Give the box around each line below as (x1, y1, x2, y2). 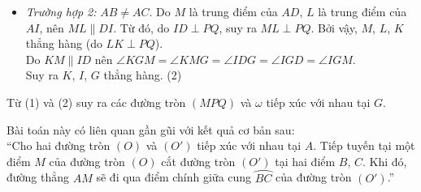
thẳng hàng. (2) (103, 66, 182, 83)
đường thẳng (7, 169, 70, 186)
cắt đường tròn (161, 152, 236, 169)
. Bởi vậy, (310, 19, 358, 36)
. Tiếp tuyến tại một (313, 137, 415, 154)
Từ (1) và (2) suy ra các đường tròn (7, 93, 186, 110)
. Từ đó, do (113, 19, 170, 36)
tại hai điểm (275, 152, 336, 169)
